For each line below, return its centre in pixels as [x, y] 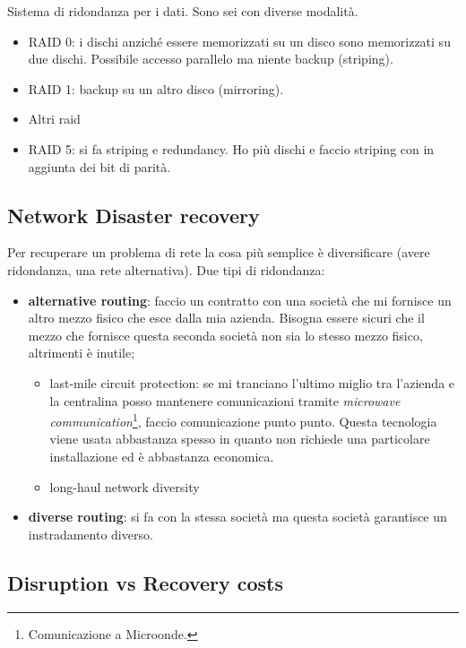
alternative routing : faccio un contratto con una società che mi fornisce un [240, 300]
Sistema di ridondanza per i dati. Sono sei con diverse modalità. [183, 11]
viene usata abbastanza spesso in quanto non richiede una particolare [240, 439]
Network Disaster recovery [134, 215]
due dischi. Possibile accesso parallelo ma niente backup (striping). [211, 59]
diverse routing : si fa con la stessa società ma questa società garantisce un [237, 517]
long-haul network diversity [125, 486]
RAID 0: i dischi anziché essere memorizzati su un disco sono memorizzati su [239, 41]
